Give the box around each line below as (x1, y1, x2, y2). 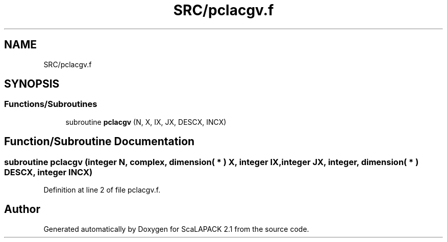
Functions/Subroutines (4, 99, 97, 110)
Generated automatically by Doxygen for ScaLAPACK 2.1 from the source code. (43, 224, 309, 233)
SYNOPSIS (4, 77, 60, 91)
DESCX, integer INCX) (4, 167, 93, 177)
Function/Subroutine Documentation (4, 135, 195, 148)
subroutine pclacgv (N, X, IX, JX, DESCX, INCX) (65, 117, 227, 126)
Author (4, 203, 40, 216)
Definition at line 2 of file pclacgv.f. (43, 185, 161, 195)
